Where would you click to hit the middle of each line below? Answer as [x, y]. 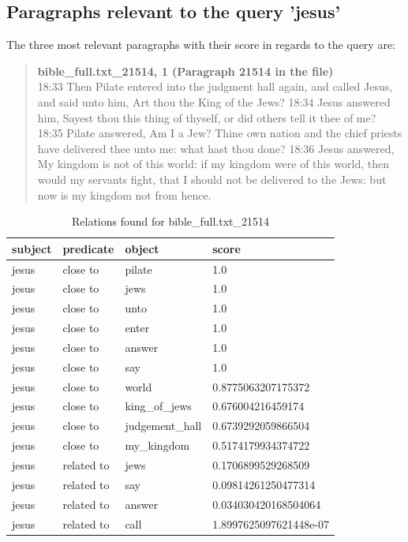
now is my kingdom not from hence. [124, 194]
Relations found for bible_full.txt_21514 [171, 221]
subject [32, 248]
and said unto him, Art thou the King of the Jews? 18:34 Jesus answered [214, 101]
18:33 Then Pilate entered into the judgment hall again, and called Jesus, [215, 86]
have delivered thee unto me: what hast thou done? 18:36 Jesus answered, [216, 148]
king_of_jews [158, 406]
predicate [88, 248]
